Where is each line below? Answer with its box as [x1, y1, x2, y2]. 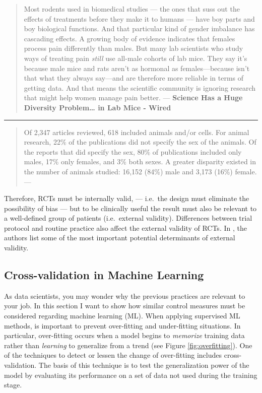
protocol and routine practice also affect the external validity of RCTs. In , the [4, 222, 247, 233]
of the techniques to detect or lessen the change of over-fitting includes [4, 350, 222, 360]
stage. [4, 379, 22, 390]
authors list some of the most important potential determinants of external [4, 232, 235, 243]
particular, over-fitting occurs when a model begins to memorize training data [4, 330, 245, 341]
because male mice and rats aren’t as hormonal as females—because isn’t [24, 62, 250, 73]
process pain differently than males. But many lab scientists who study [24, 43, 243, 53]
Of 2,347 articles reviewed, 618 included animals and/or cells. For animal [24, 126, 249, 137]
